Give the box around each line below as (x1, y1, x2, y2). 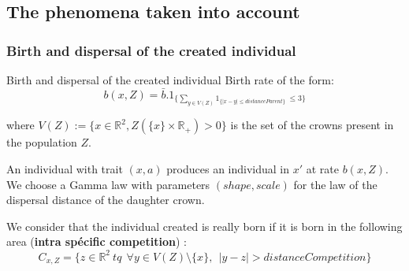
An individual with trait (6, 161, 123, 177)
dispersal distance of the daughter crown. (6, 191, 205, 208)
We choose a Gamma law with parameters (6, 176, 210, 192)
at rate (306, 161, 339, 177)
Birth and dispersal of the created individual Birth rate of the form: (6, 72, 334, 87)
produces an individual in (166, 161, 290, 177)
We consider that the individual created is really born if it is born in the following (6, 217, 403, 234)
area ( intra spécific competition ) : (6, 233, 187, 250)
